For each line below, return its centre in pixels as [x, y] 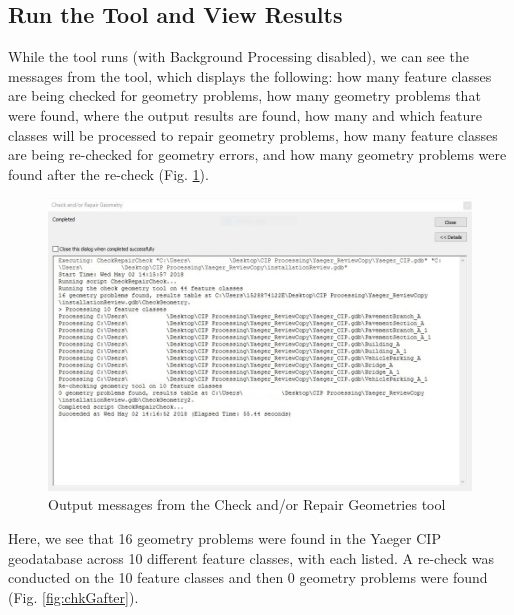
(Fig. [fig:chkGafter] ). [73, 596]
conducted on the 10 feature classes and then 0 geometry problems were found [248, 577]
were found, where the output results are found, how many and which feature [245, 114]
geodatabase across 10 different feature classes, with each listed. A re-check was [251, 557]
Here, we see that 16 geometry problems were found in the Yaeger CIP [224, 538]
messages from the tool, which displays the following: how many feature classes [250, 75]
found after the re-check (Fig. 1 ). [108, 173]
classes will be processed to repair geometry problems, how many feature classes [253, 134]
